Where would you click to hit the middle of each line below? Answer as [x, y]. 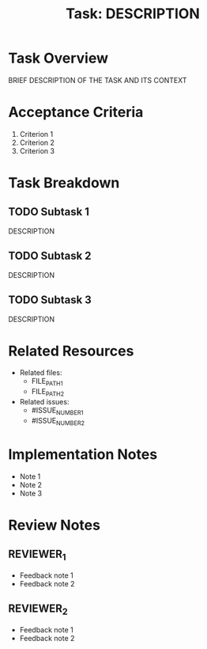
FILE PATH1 [47, 382]
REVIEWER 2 [38, 610]
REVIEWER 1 [37, 555]
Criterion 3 [37, 150]
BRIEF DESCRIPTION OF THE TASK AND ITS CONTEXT [98, 80]
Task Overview [58, 58]
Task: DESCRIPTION [133, 14]
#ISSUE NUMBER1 [57, 411]
